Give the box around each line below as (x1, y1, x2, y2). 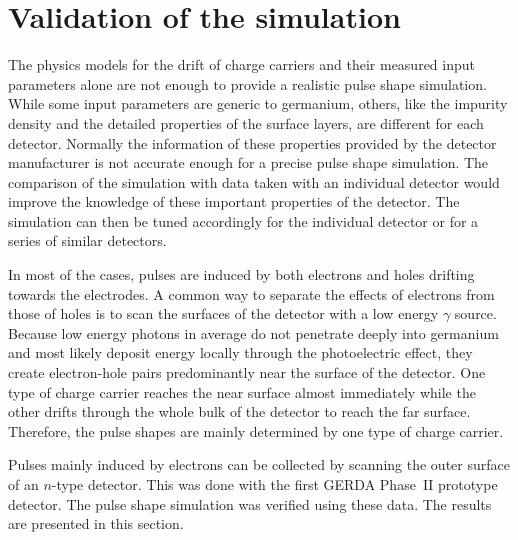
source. (454, 303, 497, 324)
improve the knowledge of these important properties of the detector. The (8, 191, 460, 212)
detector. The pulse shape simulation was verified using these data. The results (8, 493, 492, 514)
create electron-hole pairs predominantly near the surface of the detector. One (8, 362, 486, 383)
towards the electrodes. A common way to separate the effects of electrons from (8, 283, 495, 304)
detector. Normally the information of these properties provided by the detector (8, 132, 497, 153)
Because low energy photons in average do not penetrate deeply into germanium (8, 322, 499, 343)
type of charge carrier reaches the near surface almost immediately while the (8, 381, 476, 402)
